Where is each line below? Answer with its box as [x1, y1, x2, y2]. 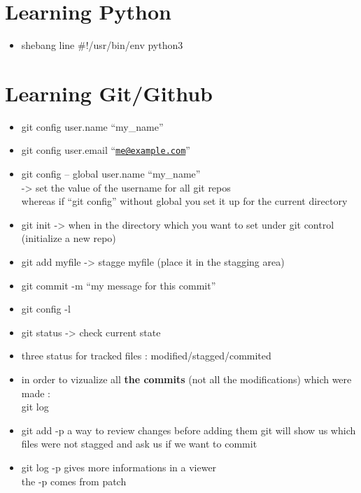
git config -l [21, 301, 71, 316]
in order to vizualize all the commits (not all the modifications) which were [21, 372, 352, 387]
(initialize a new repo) [21, 231, 116, 245]
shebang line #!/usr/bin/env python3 [21, 38, 183, 52]
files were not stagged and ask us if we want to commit [21, 436, 257, 451]
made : [21, 385, 51, 400]
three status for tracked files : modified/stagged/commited [21, 348, 271, 363]
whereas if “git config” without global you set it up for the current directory [21, 194, 348, 208]
